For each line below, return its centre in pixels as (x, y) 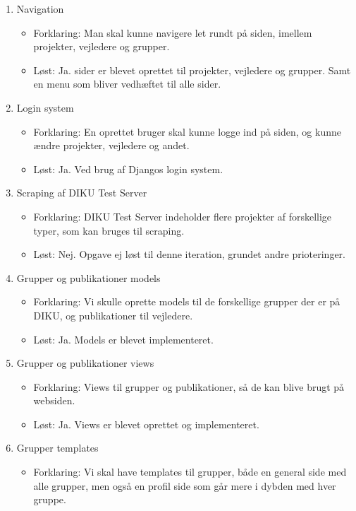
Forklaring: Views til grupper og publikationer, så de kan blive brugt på (189, 386)
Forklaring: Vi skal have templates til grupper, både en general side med (190, 472)
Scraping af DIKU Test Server (82, 193)
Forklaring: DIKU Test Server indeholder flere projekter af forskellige (183, 216)
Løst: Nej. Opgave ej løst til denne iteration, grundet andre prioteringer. (189, 254)
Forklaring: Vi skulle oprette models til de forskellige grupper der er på (187, 301)
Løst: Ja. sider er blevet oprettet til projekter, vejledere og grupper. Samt (192, 70)
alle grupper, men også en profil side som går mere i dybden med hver (185, 485)
